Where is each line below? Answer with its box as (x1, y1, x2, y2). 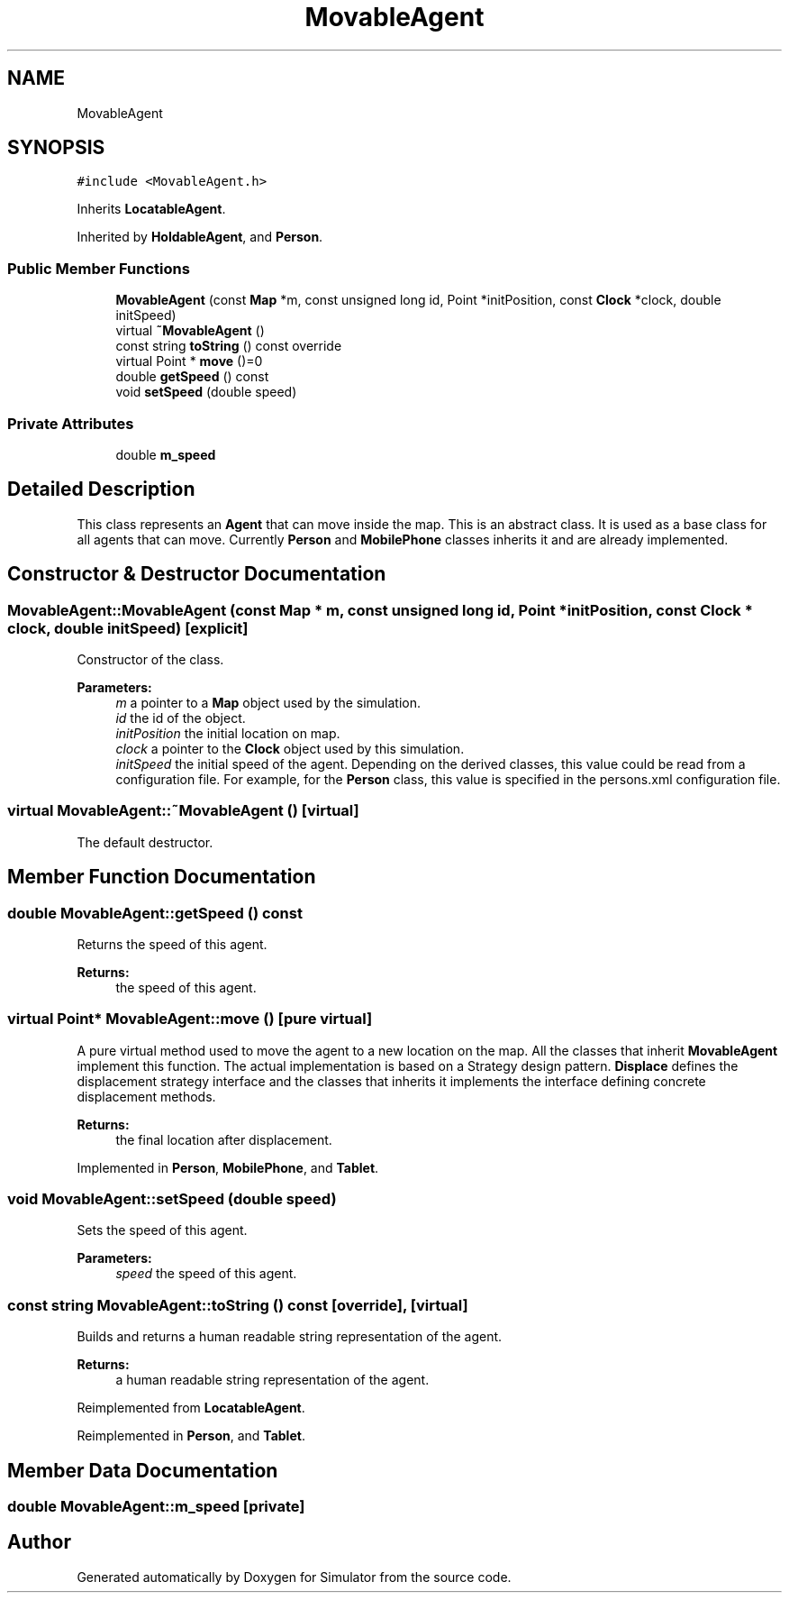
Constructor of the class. (77, 652, 224, 667)
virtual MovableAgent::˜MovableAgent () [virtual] (7, 801, 359, 820)
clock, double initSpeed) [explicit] (7, 618, 249, 637)
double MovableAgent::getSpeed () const (7, 903, 303, 922)
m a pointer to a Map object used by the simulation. (115, 695, 422, 710)
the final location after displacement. (115, 1131, 332, 1147)
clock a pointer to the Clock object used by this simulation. (115, 741, 465, 756)
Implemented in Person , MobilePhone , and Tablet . (77, 1159, 379, 1175)
